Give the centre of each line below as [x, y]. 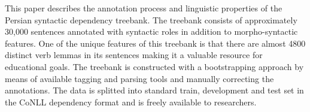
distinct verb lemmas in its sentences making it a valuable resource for [134, 55]
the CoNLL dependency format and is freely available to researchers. [131, 102]
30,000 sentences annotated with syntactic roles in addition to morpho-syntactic [151, 31]
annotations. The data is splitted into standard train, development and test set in [154, 90]
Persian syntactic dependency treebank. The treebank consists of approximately [151, 19]
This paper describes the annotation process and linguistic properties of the [144, 8]
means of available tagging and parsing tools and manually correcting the [139, 78]
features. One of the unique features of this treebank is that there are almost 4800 [155, 43]
